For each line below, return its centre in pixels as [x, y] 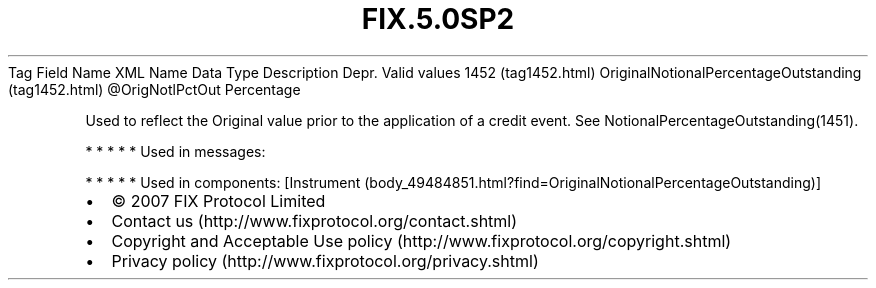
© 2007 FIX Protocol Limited [218, 200]
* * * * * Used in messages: [175, 151]
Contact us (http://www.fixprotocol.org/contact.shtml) [314, 220]
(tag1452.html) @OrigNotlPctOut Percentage [154, 89]
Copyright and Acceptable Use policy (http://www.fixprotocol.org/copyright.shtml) [421, 240]
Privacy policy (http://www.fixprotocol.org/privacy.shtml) [325, 260]
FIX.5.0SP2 [438, 19]
